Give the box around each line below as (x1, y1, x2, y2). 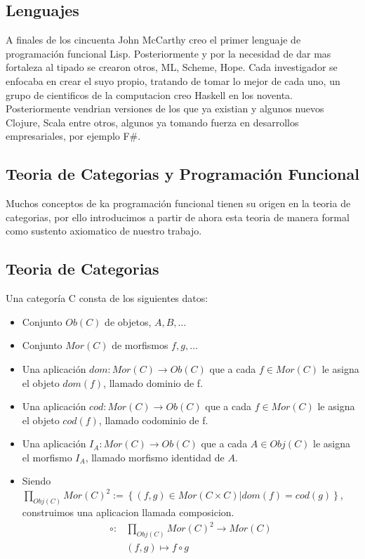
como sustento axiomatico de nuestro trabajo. (6, 223, 202, 238)
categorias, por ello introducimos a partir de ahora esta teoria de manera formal (6, 209, 350, 224)
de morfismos (112, 338, 168, 353)
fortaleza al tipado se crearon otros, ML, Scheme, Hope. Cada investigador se (6, 60, 338, 74)
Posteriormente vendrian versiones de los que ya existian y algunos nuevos (6, 101, 324, 116)
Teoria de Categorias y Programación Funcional (6, 163, 359, 185)
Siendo (22, 473, 51, 488)
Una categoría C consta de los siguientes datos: (6, 291, 208, 305)
